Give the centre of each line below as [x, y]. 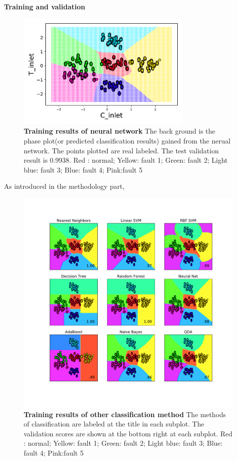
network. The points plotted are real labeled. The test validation [121, 150]
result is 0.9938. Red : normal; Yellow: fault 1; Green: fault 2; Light [126, 160]
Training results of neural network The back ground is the [119, 131]
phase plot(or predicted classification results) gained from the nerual [127, 140]
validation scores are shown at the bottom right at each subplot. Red [128, 433]
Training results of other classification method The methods [125, 414]
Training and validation [45, 6]
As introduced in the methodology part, [64, 186]
